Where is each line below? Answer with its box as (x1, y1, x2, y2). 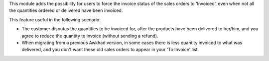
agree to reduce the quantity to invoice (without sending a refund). (21, 33, 158, 39)
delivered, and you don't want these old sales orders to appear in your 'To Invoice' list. (21, 47, 199, 53)
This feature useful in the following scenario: (9, 16, 101, 22)
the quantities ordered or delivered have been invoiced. (9, 7, 123, 13)
